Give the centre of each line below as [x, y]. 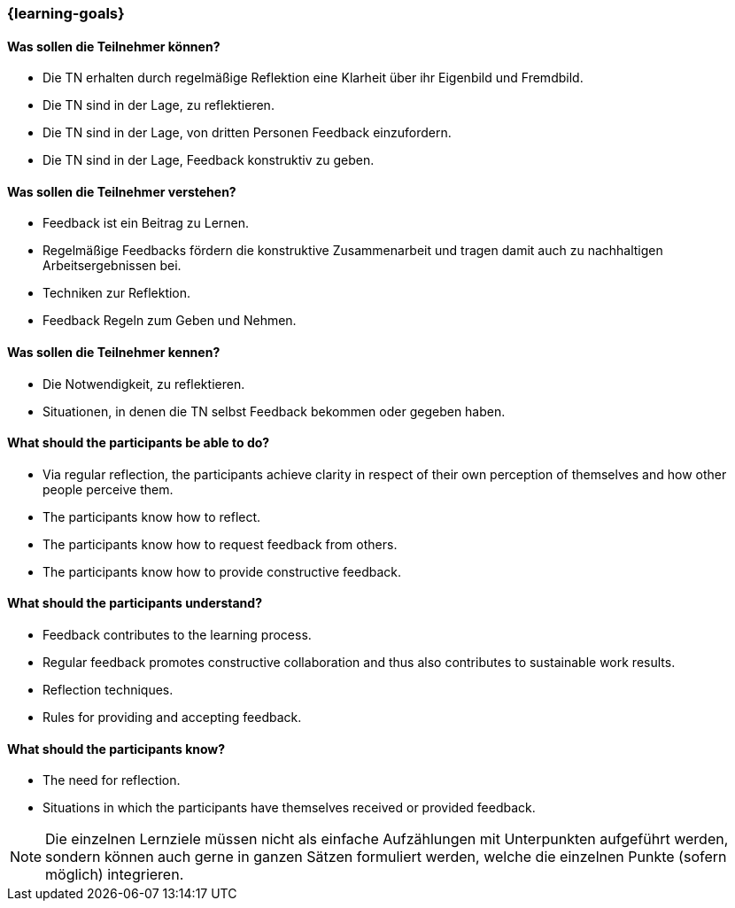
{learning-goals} [66, 13]
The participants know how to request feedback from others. [220, 544]
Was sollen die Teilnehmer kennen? [114, 353]
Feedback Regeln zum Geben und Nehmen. [170, 321]
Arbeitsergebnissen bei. [112, 266]
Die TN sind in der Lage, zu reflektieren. [159, 105]
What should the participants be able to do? [139, 443]
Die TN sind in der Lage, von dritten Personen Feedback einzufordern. [247, 133]
